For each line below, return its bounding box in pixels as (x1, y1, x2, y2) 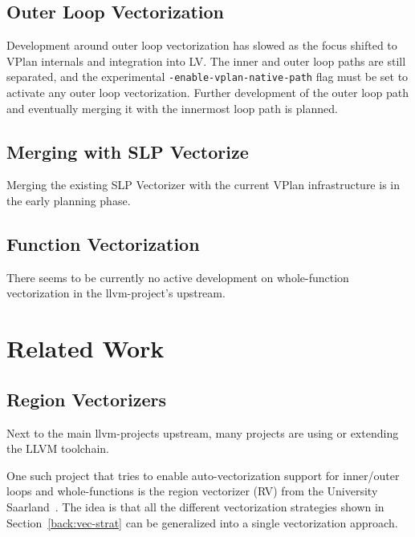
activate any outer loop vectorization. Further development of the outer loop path (6, 84, 409, 101)
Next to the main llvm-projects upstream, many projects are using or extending (6, 424, 399, 441)
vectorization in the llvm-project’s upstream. (6, 285, 226, 301)
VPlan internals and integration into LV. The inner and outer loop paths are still (6, 52, 406, 69)
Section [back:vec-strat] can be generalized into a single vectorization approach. (6, 514, 398, 531)
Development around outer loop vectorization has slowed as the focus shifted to (6, 37, 397, 54)
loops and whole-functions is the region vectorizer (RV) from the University (6, 482, 378, 499)
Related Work (6, 332, 165, 365)
